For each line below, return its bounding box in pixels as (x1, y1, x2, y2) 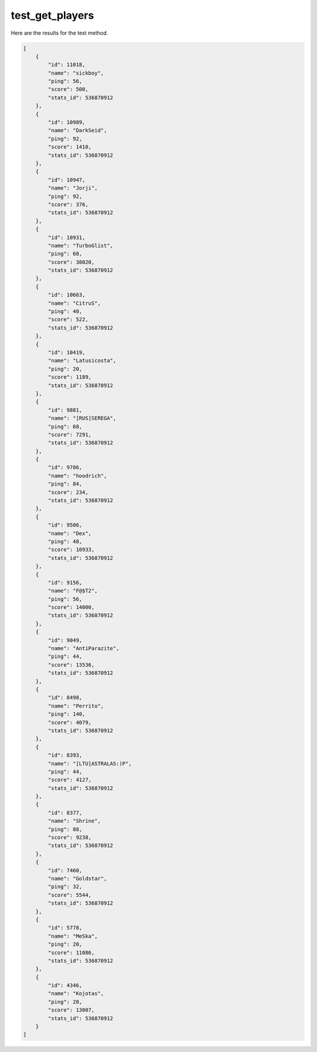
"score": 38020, (48, 258, 95, 265)
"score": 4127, (48, 777, 92, 784)
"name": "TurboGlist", (48, 242, 114, 249)
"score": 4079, (48, 719, 92, 725)
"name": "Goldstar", (48, 875, 107, 882)
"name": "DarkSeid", (48, 127, 107, 134)
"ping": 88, (48, 826, 82, 832)
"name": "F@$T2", (48, 587, 98, 594)
